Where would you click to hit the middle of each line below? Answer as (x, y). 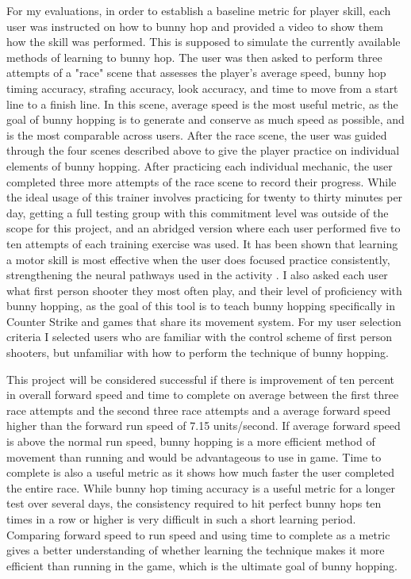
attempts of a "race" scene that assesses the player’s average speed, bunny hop (196, 73)
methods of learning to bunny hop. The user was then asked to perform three (194, 57)
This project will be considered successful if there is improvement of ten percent (201, 379)
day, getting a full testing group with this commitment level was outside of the (198, 212)
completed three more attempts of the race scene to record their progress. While (202, 181)
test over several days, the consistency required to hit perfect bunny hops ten (194, 503)
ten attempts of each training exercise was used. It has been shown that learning (202, 243)
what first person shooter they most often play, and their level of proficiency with (204, 290)
